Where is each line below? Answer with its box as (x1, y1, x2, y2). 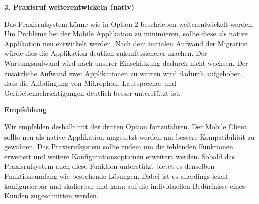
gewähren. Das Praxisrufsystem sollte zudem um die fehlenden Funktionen (4, 141, 233, 152)
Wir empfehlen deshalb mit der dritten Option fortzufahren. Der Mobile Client (4, 121, 247, 131)
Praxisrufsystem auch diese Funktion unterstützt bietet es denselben (4, 161, 215, 171)
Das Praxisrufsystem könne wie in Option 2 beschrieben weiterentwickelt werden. (4, 18, 254, 29)
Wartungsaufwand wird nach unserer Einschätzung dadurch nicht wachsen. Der (4, 57, 248, 68)
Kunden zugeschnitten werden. (4, 190, 99, 201)
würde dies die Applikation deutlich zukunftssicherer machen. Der (4, 48, 207, 58)
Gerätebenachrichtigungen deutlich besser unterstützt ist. (4, 87, 181, 98)
